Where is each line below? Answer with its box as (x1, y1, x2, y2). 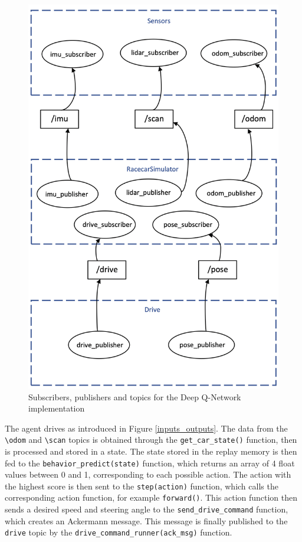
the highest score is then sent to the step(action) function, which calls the (5, 479, 278, 492)
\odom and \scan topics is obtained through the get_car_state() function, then (5, 433, 297, 446)
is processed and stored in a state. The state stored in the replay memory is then (5, 445, 297, 457)
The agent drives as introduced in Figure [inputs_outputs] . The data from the (5, 422, 288, 434)
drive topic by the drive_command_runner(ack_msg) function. (5, 526, 232, 538)
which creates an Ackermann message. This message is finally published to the (5, 514, 288, 527)
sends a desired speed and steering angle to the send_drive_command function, (5, 503, 288, 515)
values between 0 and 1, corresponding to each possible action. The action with (5, 468, 291, 481)
